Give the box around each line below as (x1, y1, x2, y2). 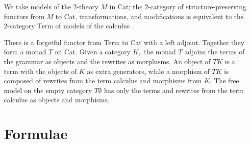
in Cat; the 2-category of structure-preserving (109, 1, 246, 11)
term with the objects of (4, 66, 77, 76)
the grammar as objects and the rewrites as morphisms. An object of (4, 56, 211, 66)
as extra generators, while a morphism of (87, 66, 210, 76)
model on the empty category (4, 85, 92, 95)
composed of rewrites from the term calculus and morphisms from (4, 75, 202, 86)
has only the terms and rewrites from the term (104, 85, 244, 95)
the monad (144, 47, 176, 57)
